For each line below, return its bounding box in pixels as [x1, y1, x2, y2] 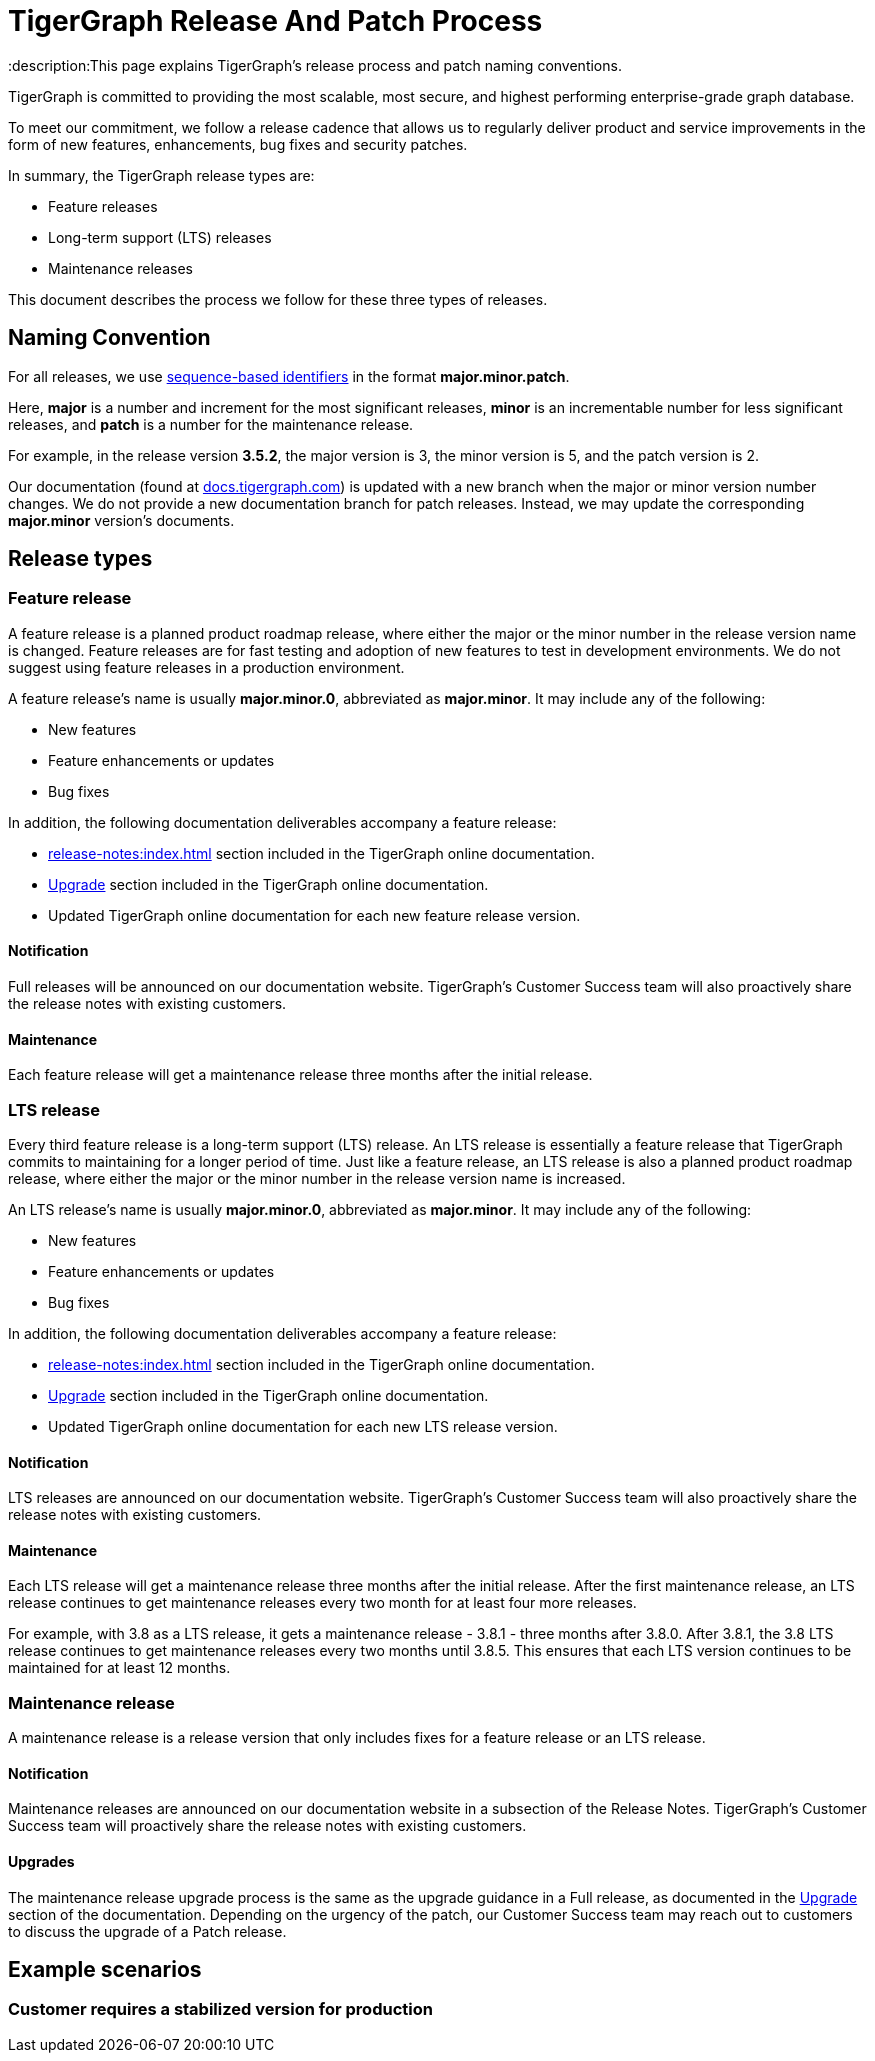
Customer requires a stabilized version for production [8, 1999, 433, 2020]
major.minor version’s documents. [8, 511, 235, 529]
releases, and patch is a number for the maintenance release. [8, 415, 414, 433]
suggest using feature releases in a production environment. [8, 658, 405, 676]
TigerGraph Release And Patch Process [8, 4, 543, 38]
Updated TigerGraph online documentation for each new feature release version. [48, 906, 581, 924]
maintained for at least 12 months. [8, 1659, 231, 1677]
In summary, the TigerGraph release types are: [8, 166, 315, 184]
